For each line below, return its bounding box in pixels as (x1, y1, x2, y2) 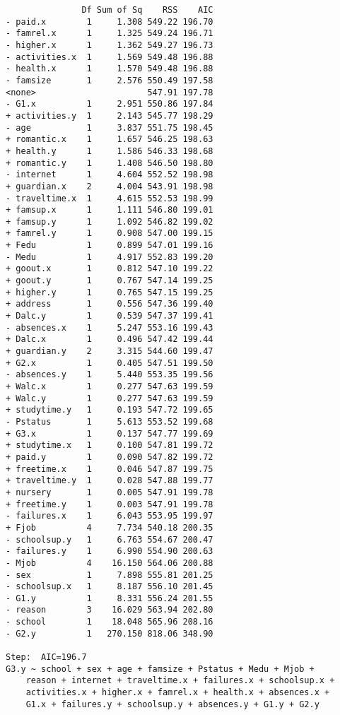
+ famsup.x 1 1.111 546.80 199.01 (6, 205, 213, 215)
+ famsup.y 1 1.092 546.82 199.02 (6, 216, 213, 227)
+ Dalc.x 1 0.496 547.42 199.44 (6, 334, 213, 345)
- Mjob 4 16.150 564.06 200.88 (6, 557, 213, 568)
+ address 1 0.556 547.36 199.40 (6, 299, 213, 309)
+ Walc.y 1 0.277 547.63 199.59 (6, 393, 213, 403)
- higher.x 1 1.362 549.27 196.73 (6, 40, 213, 50)
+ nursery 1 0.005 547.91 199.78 (6, 487, 213, 497)
